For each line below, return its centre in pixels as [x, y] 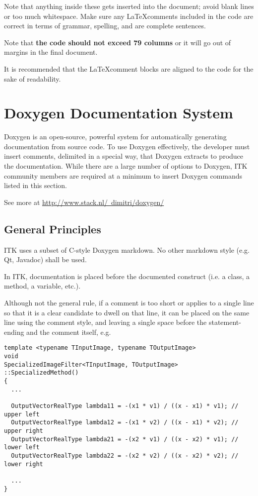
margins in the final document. [51, 52]
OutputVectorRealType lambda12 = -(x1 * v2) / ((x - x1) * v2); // [125, 423]
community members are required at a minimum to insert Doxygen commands [123, 175]
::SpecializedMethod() [41, 373]
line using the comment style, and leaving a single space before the [105, 322]
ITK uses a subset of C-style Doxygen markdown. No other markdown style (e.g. [127, 249]
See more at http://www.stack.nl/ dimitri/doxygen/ [84, 202]
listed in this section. [36, 185]
